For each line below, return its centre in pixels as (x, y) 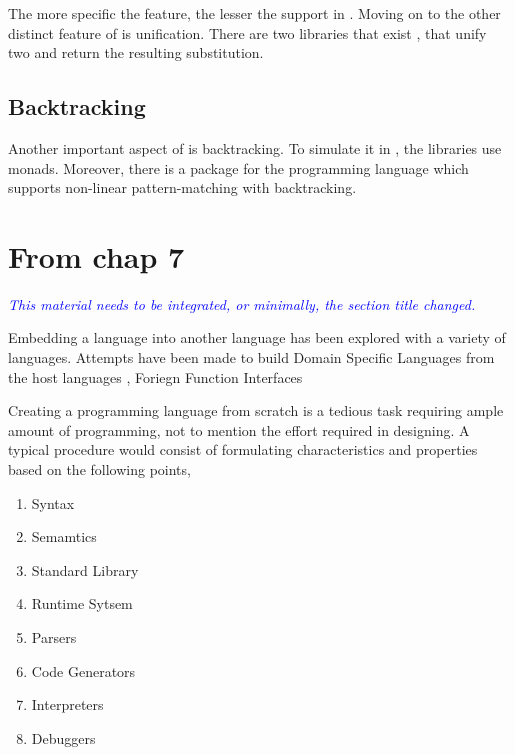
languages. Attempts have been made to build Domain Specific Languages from (251, 357)
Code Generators (83, 670)
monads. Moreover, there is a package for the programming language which (238, 167)
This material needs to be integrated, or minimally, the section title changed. (242, 303)
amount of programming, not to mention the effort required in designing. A (239, 429)
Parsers (54, 637)
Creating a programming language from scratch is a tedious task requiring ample (256, 410)
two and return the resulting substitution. (136, 52)
